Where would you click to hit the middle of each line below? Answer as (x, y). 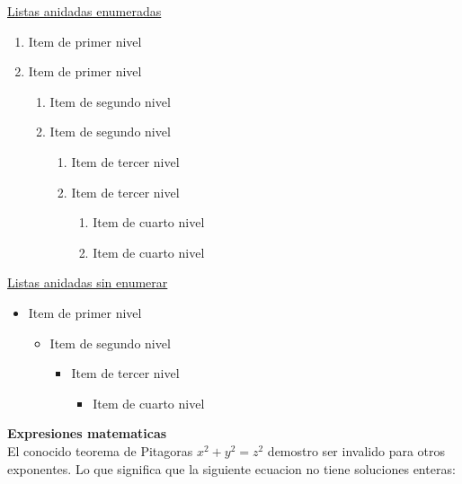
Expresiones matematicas (87, 433)
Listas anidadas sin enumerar (88, 282)
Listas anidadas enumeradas (84, 11)
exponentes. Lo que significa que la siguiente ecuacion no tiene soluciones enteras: (231, 468)
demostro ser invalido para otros (356, 450)
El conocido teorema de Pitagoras (100, 450)
